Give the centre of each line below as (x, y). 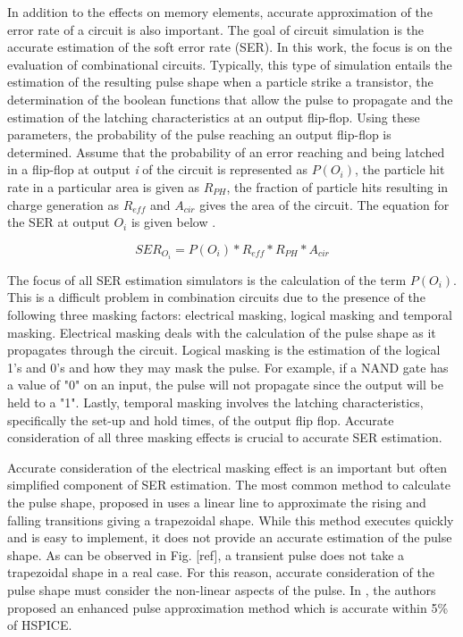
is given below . (173, 222)
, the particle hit (400, 169)
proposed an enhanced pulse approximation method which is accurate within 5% (228, 607)
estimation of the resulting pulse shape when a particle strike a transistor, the (220, 82)
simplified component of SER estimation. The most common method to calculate (229, 485)
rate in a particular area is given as (103, 186)
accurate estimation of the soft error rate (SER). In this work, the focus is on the (230, 47)
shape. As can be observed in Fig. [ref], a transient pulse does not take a (206, 554)
